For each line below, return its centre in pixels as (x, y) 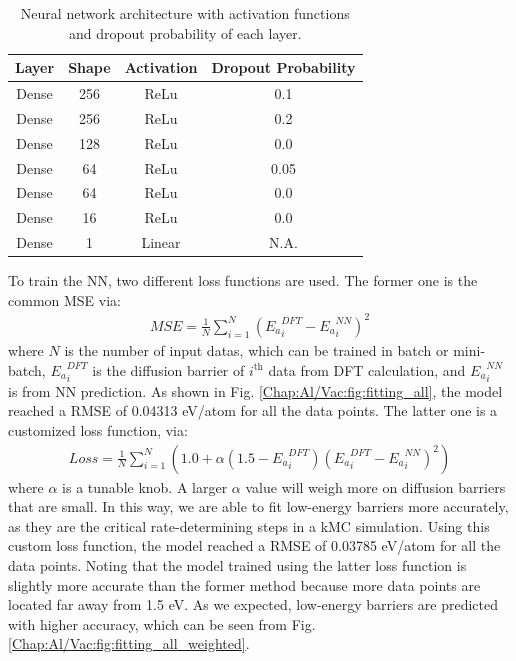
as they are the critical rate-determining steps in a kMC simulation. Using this (249, 525)
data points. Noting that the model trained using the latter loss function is (237, 564)
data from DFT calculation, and (367, 369)
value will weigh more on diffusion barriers (375, 486)
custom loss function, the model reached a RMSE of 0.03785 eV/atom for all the (254, 545)
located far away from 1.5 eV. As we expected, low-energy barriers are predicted (253, 604)
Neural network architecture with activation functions (185, 13)
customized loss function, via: (98, 429)
